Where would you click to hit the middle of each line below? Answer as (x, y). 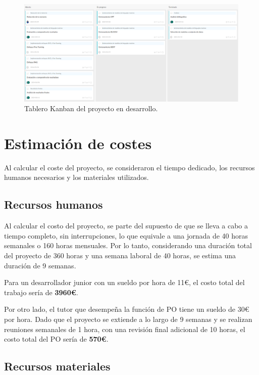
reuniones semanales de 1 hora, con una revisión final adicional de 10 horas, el (125, 329)
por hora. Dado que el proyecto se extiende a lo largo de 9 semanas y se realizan (128, 319)
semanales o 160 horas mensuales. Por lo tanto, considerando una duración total (128, 245)
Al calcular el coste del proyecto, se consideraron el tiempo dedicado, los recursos (129, 167)
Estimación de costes (78, 143)
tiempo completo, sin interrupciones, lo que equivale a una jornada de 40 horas (126, 235)
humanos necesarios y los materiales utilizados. (76, 177)
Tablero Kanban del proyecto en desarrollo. (91, 108)
